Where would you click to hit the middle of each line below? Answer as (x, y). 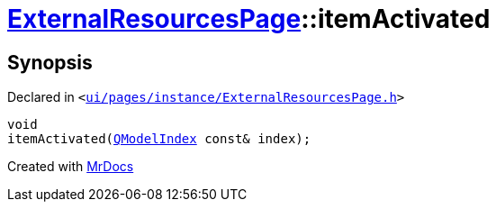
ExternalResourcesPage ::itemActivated (249, 19)
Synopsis (50, 62)
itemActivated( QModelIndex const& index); (159, 139)
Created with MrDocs (71, 167)
